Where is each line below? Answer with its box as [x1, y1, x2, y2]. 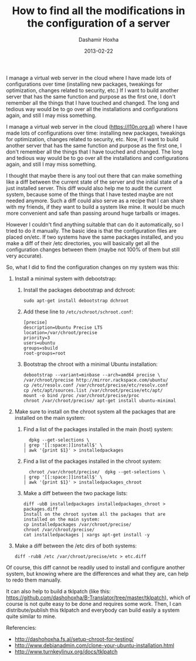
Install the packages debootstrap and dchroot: [23, 286, 136, 293]
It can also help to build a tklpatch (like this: [6, 587, 111, 595]
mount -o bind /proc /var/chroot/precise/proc [23, 392, 140, 398]
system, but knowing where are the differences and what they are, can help [6, 570, 189, 577]
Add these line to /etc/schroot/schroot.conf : [23, 308, 133, 315]
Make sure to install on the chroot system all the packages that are [14, 408, 176, 415]
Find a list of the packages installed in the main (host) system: [23, 425, 173, 433]
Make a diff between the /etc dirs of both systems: [14, 542, 137, 549]
